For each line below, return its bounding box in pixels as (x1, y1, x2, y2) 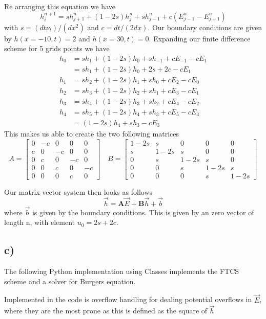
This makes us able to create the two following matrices (4, 128, 179, 139)
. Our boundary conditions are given (148, 21, 262, 32)
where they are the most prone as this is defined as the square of (4, 305, 208, 316)
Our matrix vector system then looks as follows (4, 186, 153, 197)
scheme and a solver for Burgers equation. (4, 276, 136, 286)
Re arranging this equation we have (4, 1, 115, 11)
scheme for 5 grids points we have (4, 43, 110, 54)
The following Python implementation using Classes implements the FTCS (4, 266, 239, 277)
